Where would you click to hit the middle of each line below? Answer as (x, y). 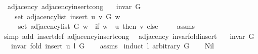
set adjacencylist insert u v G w (67, 16)
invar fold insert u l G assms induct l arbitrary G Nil (112, 46)
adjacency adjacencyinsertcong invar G (74, 6)
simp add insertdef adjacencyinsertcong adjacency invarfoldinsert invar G (129, 36)
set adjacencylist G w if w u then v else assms (106, 26)
